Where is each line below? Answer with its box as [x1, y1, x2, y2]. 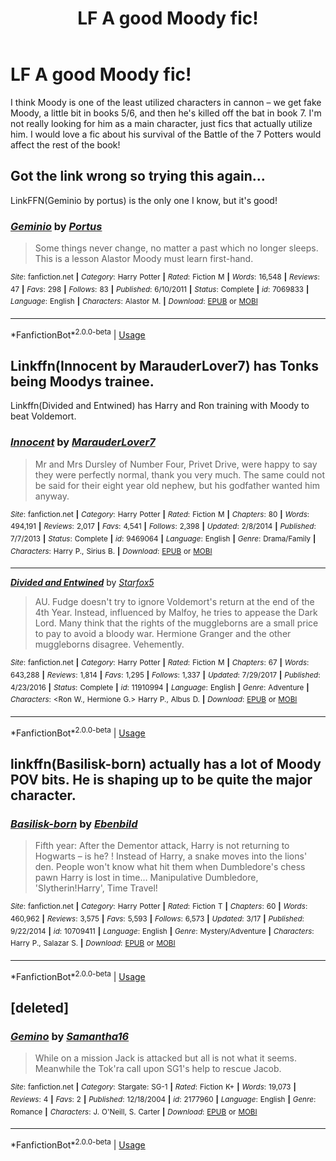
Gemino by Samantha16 [10, 1029, 130, 1043]
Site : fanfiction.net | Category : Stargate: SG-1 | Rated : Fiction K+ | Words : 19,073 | [10, 1082, 297, 1092]
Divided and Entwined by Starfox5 [10, 577, 155, 589]
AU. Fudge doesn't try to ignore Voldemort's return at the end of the [34, 596, 315, 608]
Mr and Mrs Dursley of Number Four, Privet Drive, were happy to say [34, 458, 318, 470]
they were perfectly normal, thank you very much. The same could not [34, 468, 325, 481]
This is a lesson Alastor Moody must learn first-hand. [34, 253, 254, 265]
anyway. [34, 490, 70, 502]
